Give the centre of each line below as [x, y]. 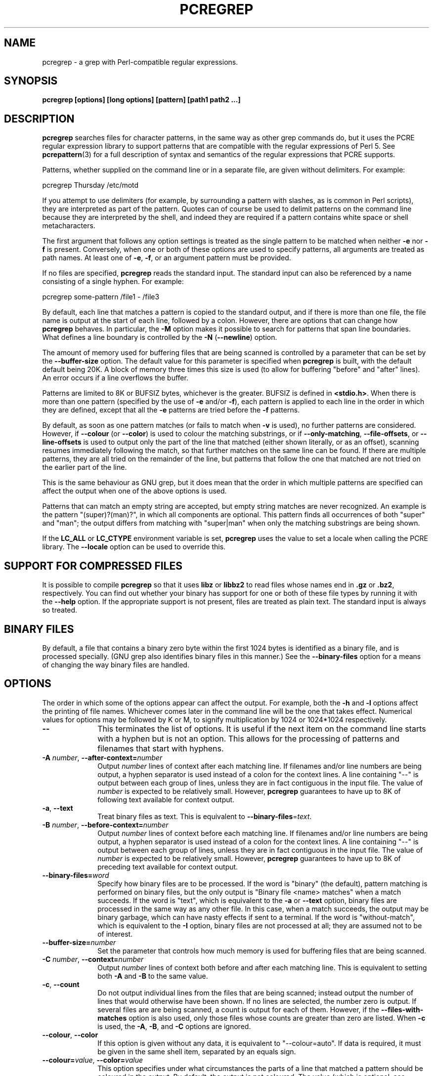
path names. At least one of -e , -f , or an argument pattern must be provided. [167, 258]
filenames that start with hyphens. [161, 748]
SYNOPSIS [31, 81]
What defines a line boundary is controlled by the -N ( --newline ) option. [160, 337]
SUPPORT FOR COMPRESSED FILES [93, 566]
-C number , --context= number [93, 959]
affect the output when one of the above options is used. [134, 491]
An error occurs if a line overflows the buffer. [115, 378]
